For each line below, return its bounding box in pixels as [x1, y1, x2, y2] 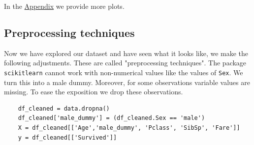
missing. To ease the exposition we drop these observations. [4, 87, 183, 97]
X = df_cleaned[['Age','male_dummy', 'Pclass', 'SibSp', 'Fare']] [18, 124, 240, 132]
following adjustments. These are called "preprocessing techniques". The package [4, 58, 247, 68]
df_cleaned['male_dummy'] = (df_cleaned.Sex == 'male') [18, 115, 205, 122]
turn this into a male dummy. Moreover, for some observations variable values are [4, 77, 250, 87]
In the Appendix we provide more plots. [4, 1, 125, 11]
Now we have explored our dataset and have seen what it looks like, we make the [4, 48, 249, 58]
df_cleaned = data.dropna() [18, 105, 110, 112]
